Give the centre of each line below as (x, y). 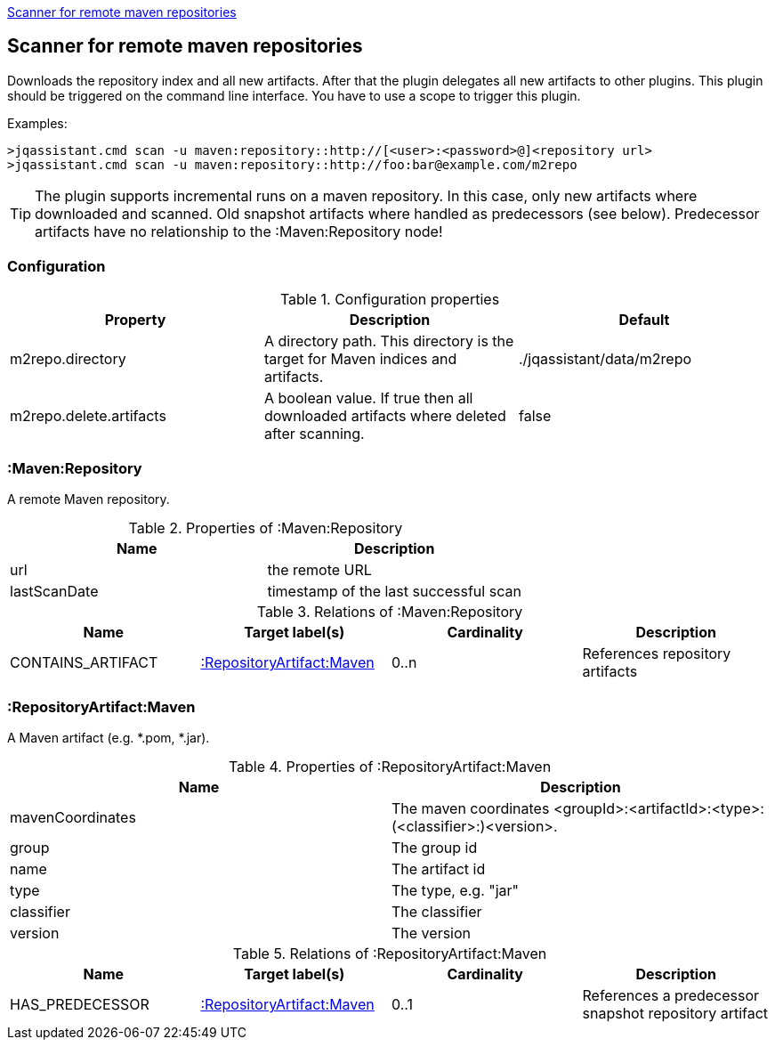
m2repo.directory (68, 358)
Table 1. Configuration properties (390, 299)
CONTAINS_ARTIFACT (84, 663)
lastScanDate (54, 592)
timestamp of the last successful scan (394, 592)
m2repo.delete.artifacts (88, 415)
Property (135, 319)
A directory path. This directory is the (389, 341)
